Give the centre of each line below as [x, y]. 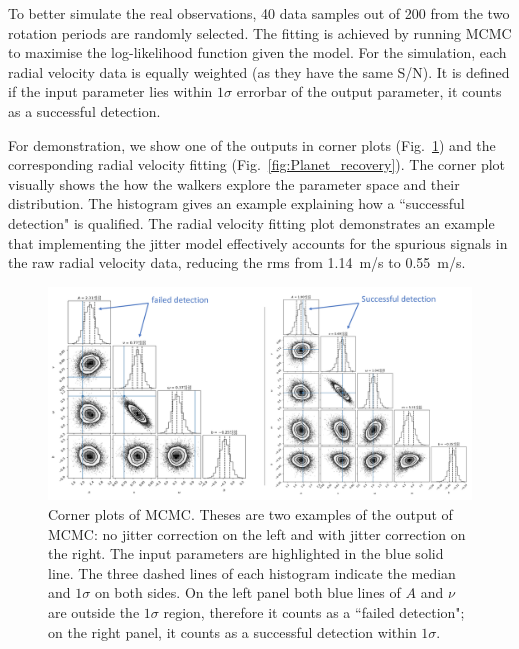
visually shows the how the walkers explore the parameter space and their [234, 183]
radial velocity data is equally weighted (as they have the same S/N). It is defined [259, 71]
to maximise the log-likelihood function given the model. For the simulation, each [257, 52]
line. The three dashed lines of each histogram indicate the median [252, 572]
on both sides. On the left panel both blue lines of [247, 592]
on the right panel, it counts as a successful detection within [232, 631]
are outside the [94, 611]
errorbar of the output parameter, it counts [369, 91]
